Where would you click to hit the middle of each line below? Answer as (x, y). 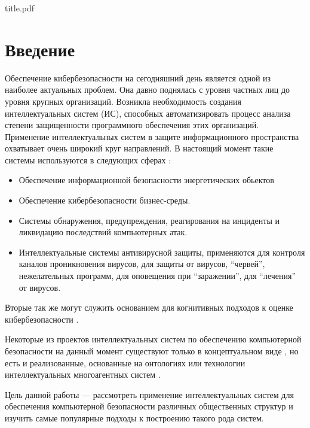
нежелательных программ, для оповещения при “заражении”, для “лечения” (157, 276)
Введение (40, 49)
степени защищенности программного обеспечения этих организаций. (132, 125)
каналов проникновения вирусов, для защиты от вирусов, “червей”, (142, 264)
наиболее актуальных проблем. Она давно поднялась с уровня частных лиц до (148, 89)
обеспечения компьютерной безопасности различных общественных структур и (149, 406)
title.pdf (20, 8)
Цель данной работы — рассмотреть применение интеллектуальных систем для (149, 394)
